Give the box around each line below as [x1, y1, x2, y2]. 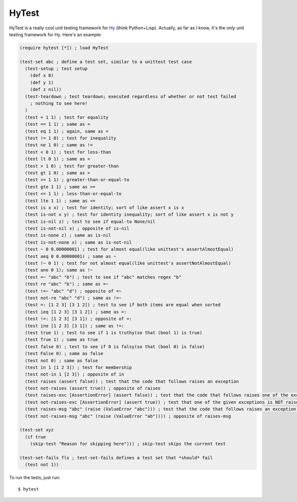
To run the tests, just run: [9, 475, 60, 481]
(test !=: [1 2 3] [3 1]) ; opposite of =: [25, 316, 132, 322]
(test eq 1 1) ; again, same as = [25, 128, 109, 134]
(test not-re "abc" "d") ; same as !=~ [25, 295, 122, 300]
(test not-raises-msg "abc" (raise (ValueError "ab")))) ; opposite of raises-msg [25, 413, 231, 419]
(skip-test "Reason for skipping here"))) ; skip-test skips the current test [30, 441, 226, 447]
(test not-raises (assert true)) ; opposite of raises [25, 385, 161, 391]
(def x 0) [30, 72, 54, 78]
